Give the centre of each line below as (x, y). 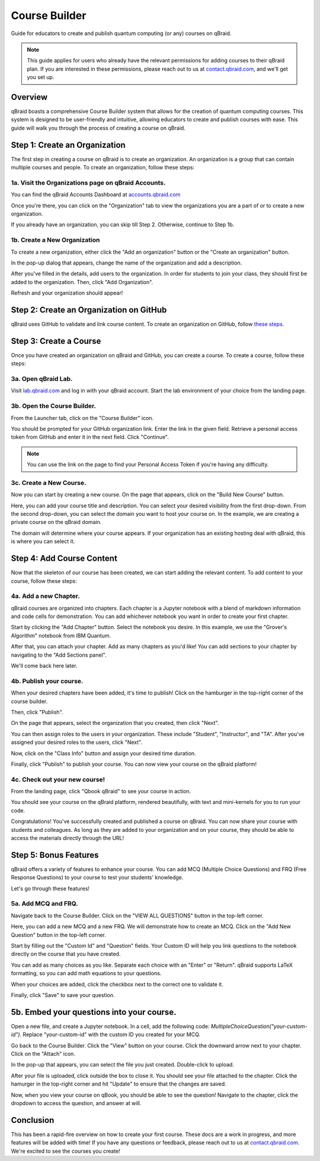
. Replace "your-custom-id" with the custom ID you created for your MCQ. (110, 1034)
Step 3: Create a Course (56, 341)
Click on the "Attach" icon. (43, 1054)
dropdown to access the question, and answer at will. (76, 1103)
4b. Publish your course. (47, 681)
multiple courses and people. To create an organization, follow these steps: (103, 168)
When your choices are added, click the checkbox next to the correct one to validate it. (117, 984)
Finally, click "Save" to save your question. (63, 995)
